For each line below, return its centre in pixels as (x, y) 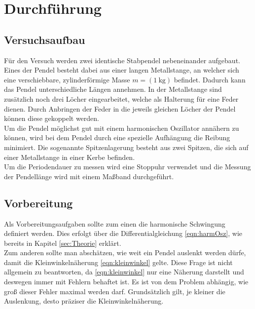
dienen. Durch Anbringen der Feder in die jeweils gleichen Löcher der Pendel (120, 108)
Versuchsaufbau (45, 39)
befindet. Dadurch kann (210, 79)
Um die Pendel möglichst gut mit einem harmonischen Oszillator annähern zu (122, 128)
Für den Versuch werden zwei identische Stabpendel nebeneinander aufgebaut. (122, 60)
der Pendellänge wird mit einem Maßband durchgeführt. (89, 176)
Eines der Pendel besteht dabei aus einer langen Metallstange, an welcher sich (122, 70)
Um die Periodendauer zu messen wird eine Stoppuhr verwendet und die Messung (127, 167)
